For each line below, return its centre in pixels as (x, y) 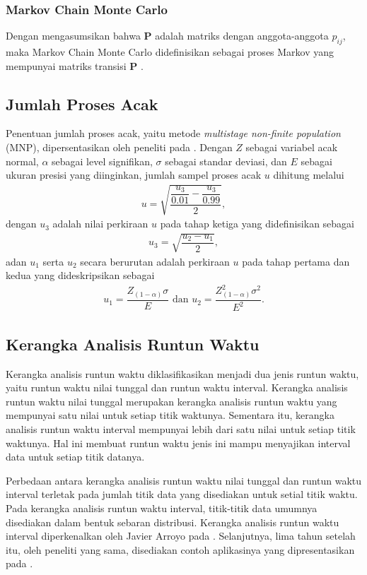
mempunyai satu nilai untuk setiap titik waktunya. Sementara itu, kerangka (170, 415)
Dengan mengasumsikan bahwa (73, 36)
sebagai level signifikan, (102, 161)
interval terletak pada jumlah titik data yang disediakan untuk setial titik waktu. (182, 494)
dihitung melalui (309, 175)
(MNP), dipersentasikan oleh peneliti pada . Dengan (119, 147)
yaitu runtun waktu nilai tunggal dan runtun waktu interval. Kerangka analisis (177, 387)
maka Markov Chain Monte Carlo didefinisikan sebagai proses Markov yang (170, 52)
